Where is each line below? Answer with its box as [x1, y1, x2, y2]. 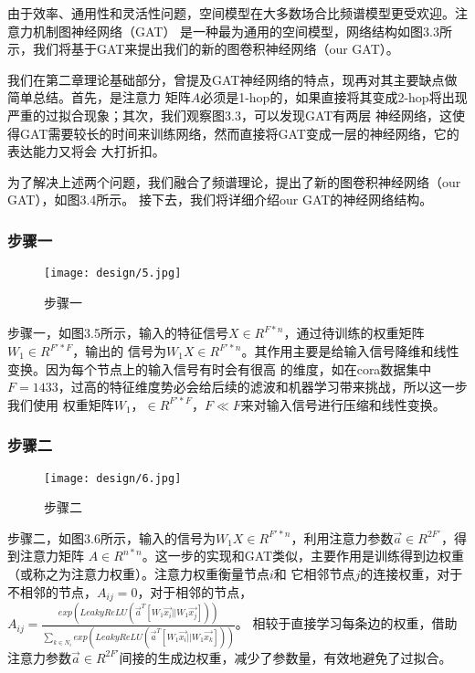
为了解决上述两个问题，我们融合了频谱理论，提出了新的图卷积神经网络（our [7, 172, 461, 191]
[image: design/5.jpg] [44, 267, 182, 280]
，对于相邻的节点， [137, 582, 253, 601]
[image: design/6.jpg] [44, 471, 182, 485]
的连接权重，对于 [360, 564, 463, 584]
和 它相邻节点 [273, 564, 355, 584]
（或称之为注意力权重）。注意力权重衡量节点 [7, 564, 269, 584]
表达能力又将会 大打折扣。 [7, 142, 165, 161]
